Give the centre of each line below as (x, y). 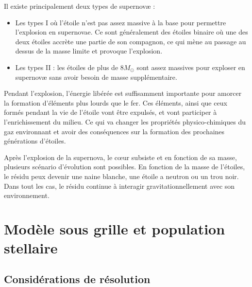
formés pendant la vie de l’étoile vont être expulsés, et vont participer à (110, 112)
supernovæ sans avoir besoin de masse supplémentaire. (96, 77)
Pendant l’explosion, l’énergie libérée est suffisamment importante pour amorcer (123, 93)
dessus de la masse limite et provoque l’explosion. (89, 51)
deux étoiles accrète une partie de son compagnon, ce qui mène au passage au (131, 41)
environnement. (27, 195)
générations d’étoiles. (35, 141)
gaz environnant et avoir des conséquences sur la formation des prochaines (114, 131)
